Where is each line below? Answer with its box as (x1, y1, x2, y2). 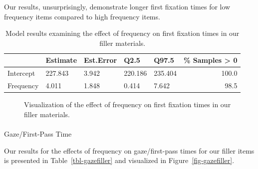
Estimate (45, 55, 77, 65)
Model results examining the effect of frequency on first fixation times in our (5, 28, 240, 38)
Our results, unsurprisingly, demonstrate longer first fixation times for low (4, 1, 231, 11)
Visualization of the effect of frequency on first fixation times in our (24, 99, 231, 110)
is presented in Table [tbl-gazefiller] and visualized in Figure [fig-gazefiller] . (4, 155, 235, 166)
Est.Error (84, 55, 117, 65)
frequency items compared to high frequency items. (4, 11, 160, 21)
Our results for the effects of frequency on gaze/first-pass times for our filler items (4, 145, 255, 156)
